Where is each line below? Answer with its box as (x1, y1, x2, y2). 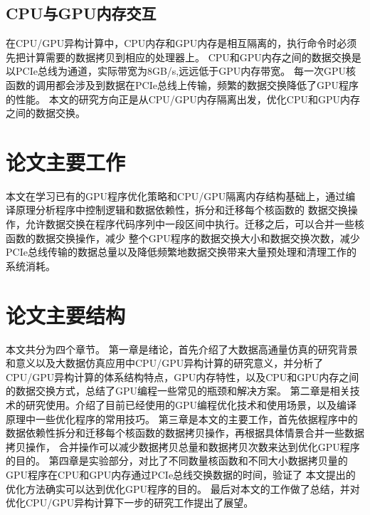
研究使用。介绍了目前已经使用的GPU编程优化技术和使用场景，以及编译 (25, 397, 357, 412)
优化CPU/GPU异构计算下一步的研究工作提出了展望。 (6, 495, 254, 510)
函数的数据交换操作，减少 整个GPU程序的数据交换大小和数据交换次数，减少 (6, 230, 360, 245)
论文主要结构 (6, 300, 126, 329)
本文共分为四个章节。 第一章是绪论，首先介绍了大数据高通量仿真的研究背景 (6, 341, 358, 356)
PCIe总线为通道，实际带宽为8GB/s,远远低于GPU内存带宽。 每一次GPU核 (15, 63, 356, 78)
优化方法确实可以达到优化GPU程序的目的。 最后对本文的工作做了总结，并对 (6, 481, 360, 496)
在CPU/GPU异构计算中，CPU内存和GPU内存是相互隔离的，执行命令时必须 (6, 36, 357, 51)
